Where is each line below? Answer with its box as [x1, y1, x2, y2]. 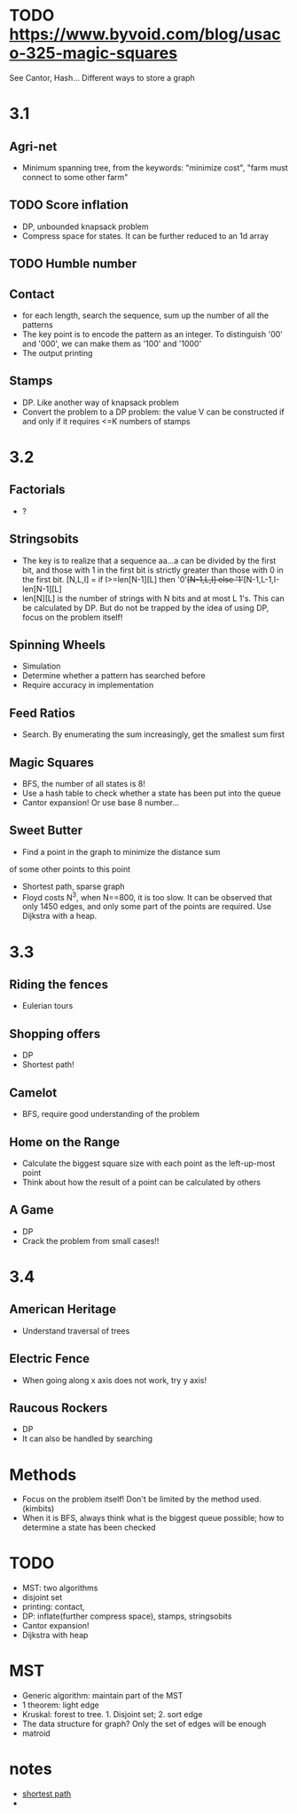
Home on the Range [9, 1134, 121, 1150]
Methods [9, 1464, 77, 1485]
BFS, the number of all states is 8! [21, 779, 146, 789]
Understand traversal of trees [21, 1325, 130, 1336]
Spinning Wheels [9, 637, 106, 653]
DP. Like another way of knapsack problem [21, 397, 179, 408]
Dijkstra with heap [21, 1630, 89, 1641]
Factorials [9, 482, 66, 497]
